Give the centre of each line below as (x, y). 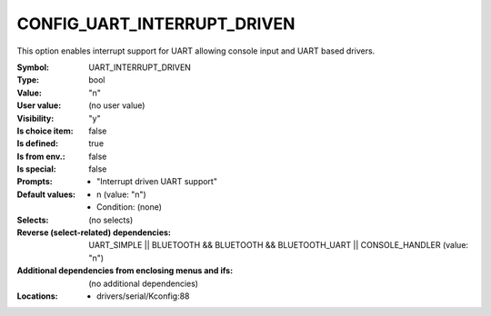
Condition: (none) (130, 207)
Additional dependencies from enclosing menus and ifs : (125, 271)
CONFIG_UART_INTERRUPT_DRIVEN (156, 24)
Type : (28, 80)
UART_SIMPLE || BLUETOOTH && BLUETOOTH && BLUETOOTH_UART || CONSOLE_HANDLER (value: (278, 245)
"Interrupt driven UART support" (157, 182)
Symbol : (33, 67)
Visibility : (35, 118)
